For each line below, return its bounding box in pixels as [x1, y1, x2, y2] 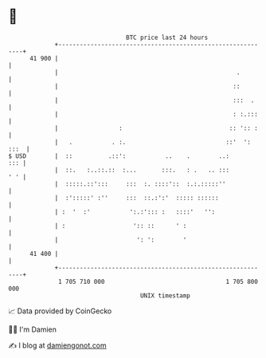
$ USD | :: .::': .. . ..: [8, 151, 229, 160]
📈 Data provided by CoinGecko [8, 306, 112, 316]
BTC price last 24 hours [126, 33, 209, 41]
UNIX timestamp [139, 291, 191, 300]
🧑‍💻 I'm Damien [8, 325, 57, 334]
